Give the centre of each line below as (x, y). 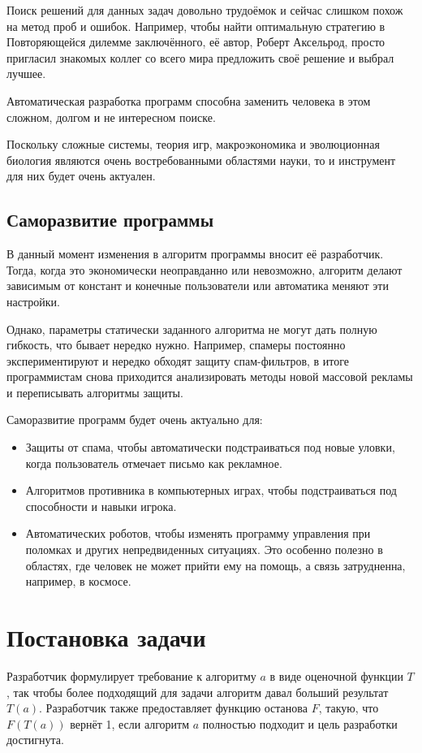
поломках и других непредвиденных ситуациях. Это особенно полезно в (204, 550)
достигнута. (35, 740)
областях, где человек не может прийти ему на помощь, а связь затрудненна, (215, 565)
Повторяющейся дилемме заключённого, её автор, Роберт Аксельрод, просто (196, 42)
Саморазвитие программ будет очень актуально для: (135, 420)
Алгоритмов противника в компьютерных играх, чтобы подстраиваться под (211, 490)
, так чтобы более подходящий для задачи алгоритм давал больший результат (198, 692)
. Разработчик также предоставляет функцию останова (173, 708)
